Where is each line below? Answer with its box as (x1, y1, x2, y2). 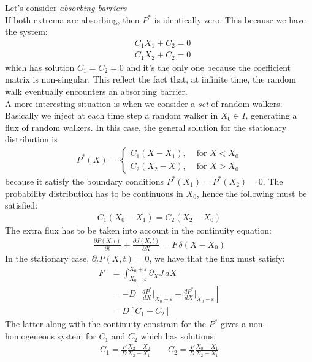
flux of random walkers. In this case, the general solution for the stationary (5, 120, 287, 133)
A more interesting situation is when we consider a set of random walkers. (5, 97, 283, 109)
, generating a (245, 109, 297, 122)
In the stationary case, (5, 252, 89, 265)
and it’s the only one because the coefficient (126, 61, 291, 73)
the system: (5, 25, 48, 38)
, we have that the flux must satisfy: (149, 252, 285, 265)
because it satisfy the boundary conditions (5, 174, 164, 187)
